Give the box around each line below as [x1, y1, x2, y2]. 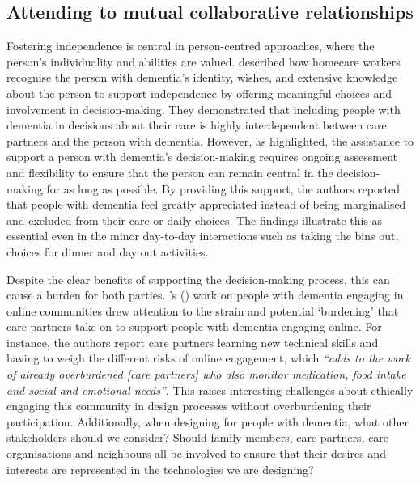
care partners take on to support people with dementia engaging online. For [6, 318, 382, 335]
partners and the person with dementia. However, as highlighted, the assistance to [6, 132, 414, 149]
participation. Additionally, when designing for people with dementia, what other [6, 413, 409, 430]
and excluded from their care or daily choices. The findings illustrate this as [6, 211, 383, 228]
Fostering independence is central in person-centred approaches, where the [6, 37, 375, 54]
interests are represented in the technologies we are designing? [6, 460, 314, 477]
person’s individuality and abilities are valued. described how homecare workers [6, 53, 401, 70]
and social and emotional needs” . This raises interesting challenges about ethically [6, 381, 414, 398]
